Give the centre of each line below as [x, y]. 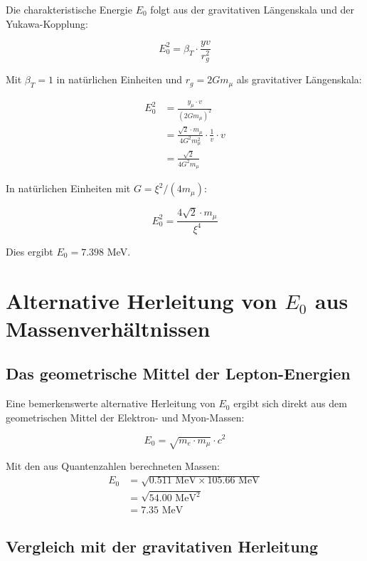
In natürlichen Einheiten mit [68, 188]
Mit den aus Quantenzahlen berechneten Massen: [113, 465]
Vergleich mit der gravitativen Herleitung [162, 546]
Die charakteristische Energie [69, 9]
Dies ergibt [30, 251]
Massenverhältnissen [108, 328]
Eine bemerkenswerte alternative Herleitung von [111, 403]
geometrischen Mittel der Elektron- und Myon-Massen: [125, 417]
